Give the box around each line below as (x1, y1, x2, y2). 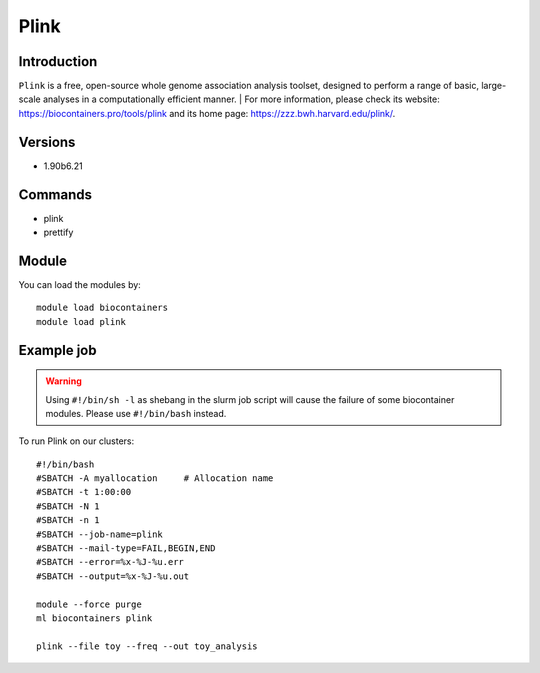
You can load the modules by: (18, 278, 142, 290)
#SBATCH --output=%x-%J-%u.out (36, 570, 190, 582)
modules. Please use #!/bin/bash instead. (45, 407, 227, 419)
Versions (18, 133, 76, 150)
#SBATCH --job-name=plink (36, 528, 164, 540)
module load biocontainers (36, 302, 169, 314)
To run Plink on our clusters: (18, 435, 135, 447)
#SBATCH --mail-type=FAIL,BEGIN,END (36, 543, 216, 554)
